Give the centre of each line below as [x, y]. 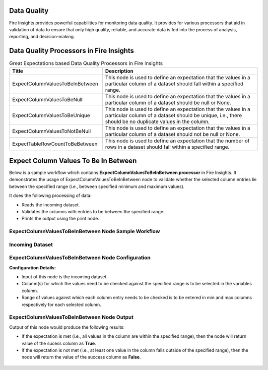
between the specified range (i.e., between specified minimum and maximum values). [97, 186]
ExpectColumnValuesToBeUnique [51, 115]
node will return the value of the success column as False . [81, 357]
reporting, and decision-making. [42, 37]
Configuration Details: [33, 267]
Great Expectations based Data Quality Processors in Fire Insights [86, 63]
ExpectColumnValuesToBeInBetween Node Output [71, 317]
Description [119, 71]
